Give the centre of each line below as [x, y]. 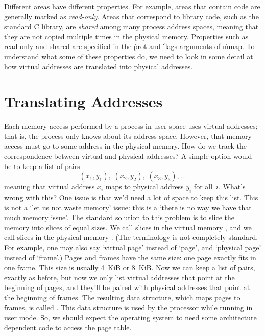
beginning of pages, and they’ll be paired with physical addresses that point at [127, 287]
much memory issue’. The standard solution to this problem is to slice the [119, 217]
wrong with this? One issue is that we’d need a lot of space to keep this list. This [131, 197]
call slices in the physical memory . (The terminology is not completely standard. [131, 237]
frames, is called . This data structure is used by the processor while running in [128, 307]
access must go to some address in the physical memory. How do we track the [125, 146]
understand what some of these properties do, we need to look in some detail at [129, 56]
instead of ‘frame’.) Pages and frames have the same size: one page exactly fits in [130, 257]
